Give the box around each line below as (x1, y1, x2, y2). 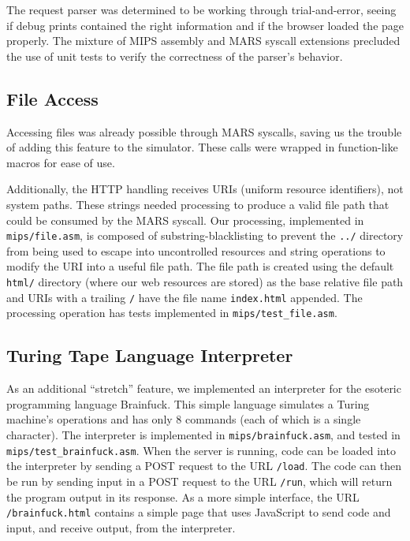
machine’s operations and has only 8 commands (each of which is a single (6, 411, 361, 427)
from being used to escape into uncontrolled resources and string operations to (6, 242, 386, 259)
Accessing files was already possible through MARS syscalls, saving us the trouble (6, 123, 402, 140)
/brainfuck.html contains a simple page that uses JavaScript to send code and (6, 504, 391, 520)
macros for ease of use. (6, 154, 115, 170)
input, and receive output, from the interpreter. (6, 519, 236, 535)
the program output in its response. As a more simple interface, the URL (6, 488, 360, 505)
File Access (6, 86, 99, 110)
